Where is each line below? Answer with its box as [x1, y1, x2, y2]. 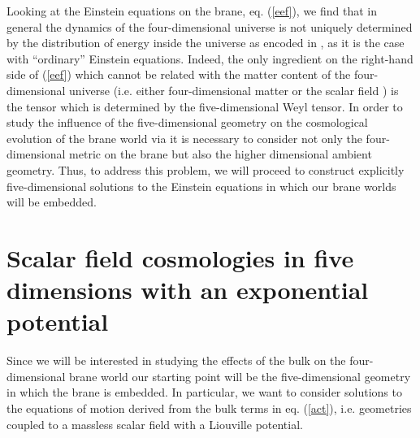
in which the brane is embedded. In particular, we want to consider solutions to [6, 384, 402, 401]
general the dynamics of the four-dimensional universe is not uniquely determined [6, 18, 413, 35]
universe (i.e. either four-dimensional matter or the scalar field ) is [69, 81, 399, 98]
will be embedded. [6, 193, 97, 210]
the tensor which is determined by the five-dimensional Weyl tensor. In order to [6, 98, 403, 115]
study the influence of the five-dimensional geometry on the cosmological [6, 114, 368, 131]
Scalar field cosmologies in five [6, 241, 354, 274]
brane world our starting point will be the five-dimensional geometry [69, 367, 411, 384]
